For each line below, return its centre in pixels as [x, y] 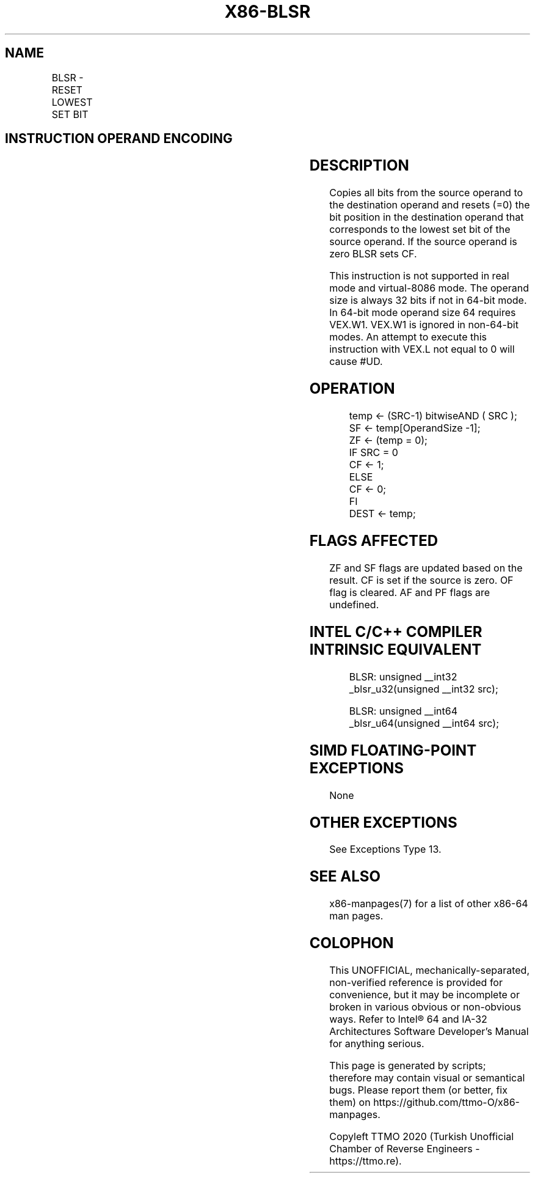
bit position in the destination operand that [427, 217]
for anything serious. [377, 1044]
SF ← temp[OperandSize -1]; [415, 428]
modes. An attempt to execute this [408, 337]
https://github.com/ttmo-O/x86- [446, 1103]
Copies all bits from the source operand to [426, 193]
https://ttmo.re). [366, 1161]
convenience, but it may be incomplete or [424, 995]
